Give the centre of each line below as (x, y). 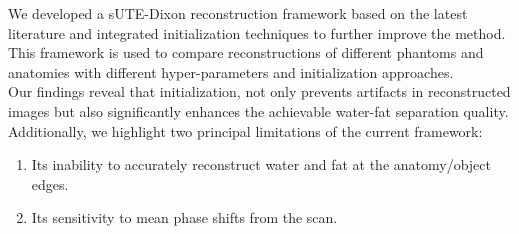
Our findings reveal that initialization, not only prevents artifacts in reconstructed (259, 91)
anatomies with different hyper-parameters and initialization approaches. (231, 71)
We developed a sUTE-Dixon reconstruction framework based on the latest (238, 13)
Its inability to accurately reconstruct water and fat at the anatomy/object (261, 164)
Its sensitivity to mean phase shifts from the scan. (184, 217)
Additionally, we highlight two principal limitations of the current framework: (245, 130)
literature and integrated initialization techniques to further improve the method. (257, 32)
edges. (50, 183)
